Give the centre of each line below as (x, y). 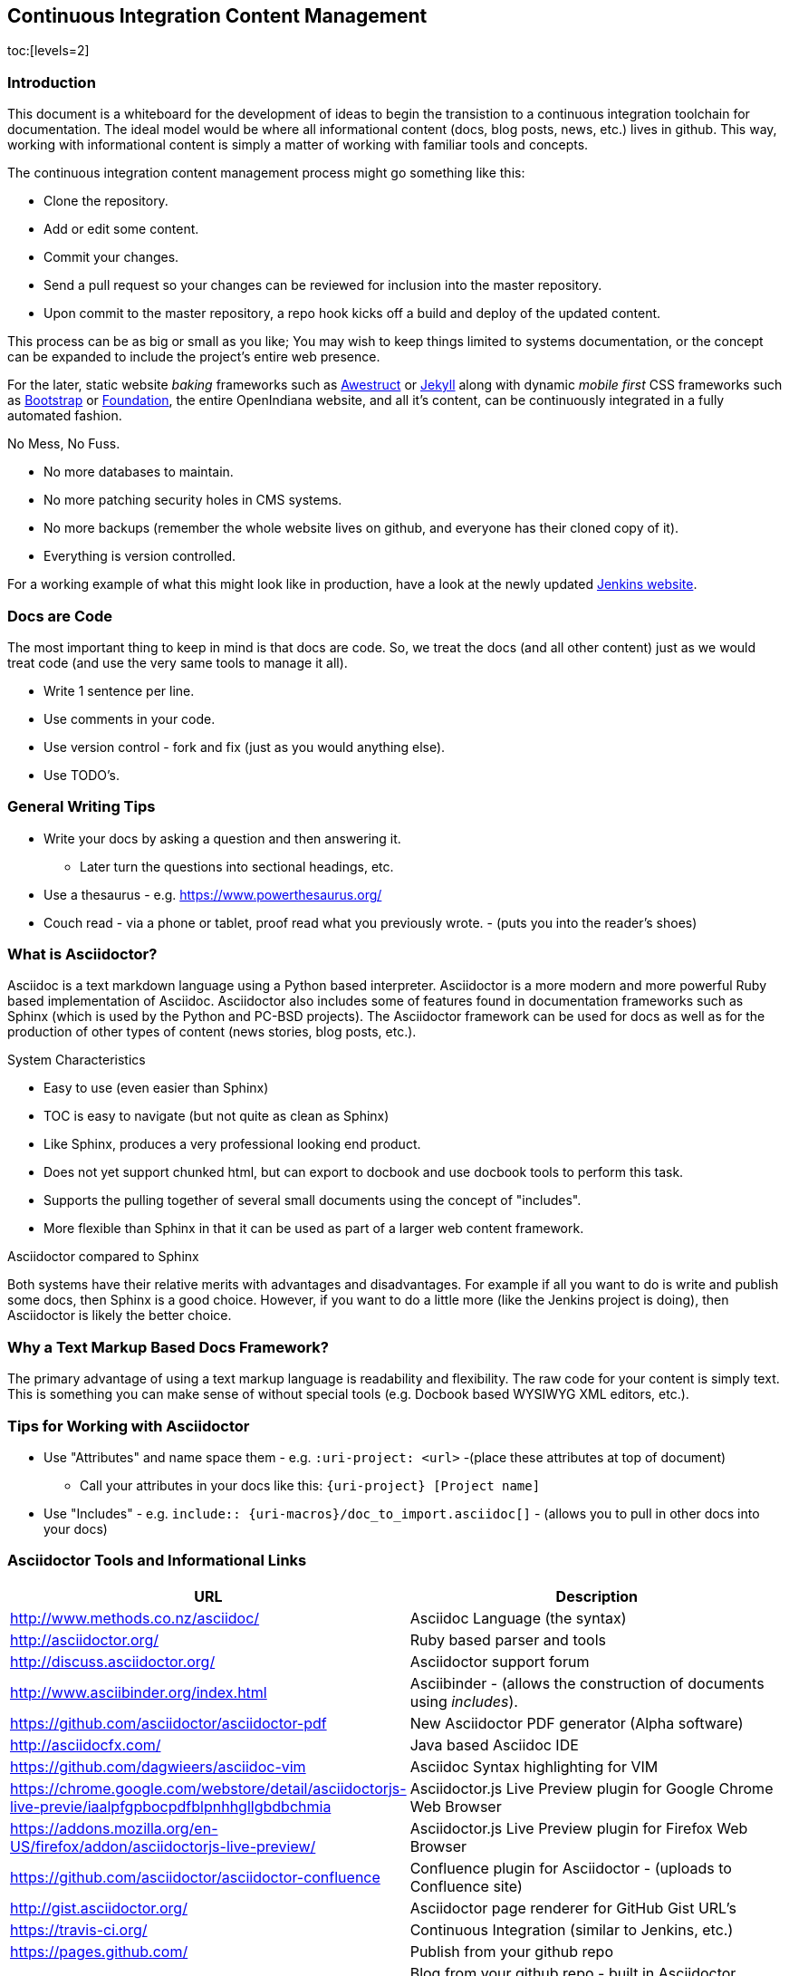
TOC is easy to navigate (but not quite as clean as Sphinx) (216, 1116)
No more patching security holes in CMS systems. (193, 500)
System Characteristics (77, 1060)
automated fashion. (65, 416)
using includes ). (464, 1701)
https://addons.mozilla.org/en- (114, 1828)
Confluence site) (466, 1886)
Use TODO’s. (82, 775)
